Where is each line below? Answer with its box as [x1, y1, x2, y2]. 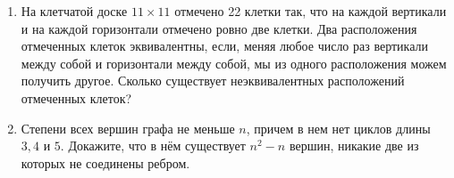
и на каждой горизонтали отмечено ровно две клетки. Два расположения [21, 19, 417, 37]
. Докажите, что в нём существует [60, 136, 246, 155]
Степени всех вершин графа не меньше [21, 118, 235, 137]
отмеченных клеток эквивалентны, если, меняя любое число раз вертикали [21, 36, 429, 55]
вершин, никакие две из [289, 136, 419, 155]
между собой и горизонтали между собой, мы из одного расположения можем [21, 53, 447, 72]
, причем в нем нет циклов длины [246, 118, 431, 137]
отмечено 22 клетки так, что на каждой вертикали [174, 2, 447, 20]
